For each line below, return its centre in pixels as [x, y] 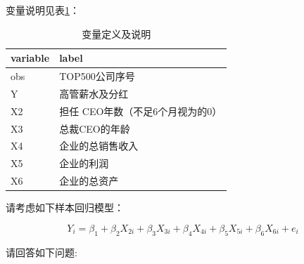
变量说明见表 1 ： [43, 10]
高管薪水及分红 [94, 93]
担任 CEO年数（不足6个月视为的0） [141, 111]
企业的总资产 [89, 181]
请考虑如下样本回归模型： [65, 207]
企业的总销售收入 [99, 146]
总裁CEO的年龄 [95, 128]
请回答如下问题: [42, 252]
